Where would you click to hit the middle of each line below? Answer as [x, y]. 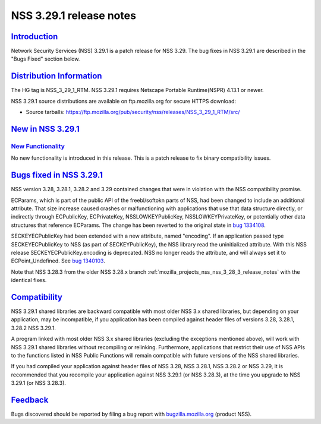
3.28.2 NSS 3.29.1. [33, 328]
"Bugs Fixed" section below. [45, 59]
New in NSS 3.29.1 [45, 129]
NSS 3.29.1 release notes [74, 15]
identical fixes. [29, 280]
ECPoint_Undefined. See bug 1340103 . [58, 261]
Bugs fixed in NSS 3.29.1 [57, 175]
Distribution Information [56, 76]
